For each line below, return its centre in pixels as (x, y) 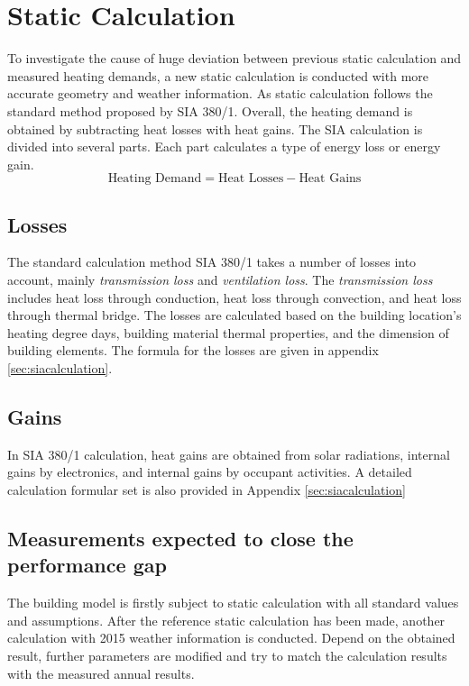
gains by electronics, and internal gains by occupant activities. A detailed (210, 472)
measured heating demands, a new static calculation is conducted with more (218, 75)
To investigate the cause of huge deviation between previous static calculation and (234, 58)
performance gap (87, 565)
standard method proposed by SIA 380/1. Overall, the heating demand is (210, 110)
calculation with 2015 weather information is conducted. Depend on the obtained (231, 638)
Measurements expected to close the (180, 539)
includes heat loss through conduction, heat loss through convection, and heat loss (234, 297)
